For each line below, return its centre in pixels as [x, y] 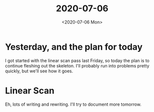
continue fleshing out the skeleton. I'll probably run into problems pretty [77, 66]
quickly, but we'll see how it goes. [39, 71]
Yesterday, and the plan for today [74, 47]
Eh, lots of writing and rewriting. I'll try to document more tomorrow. [73, 104]
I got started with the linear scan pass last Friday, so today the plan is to [77, 60]
